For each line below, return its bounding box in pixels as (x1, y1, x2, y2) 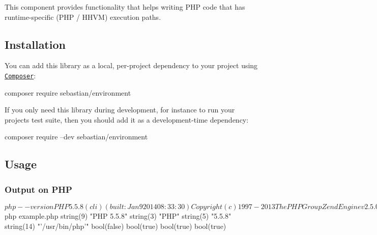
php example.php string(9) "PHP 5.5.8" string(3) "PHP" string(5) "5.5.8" (5, 211, 231, 221)
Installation (5, 36, 66, 52)
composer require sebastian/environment (5, 87, 131, 98)
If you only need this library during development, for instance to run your (5, 104, 235, 115)
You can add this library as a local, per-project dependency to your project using (5, 60, 258, 71)
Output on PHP (5, 183, 72, 195)
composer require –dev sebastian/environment (5, 131, 148, 142)
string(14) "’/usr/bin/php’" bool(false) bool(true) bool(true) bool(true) (5, 220, 226, 231)
